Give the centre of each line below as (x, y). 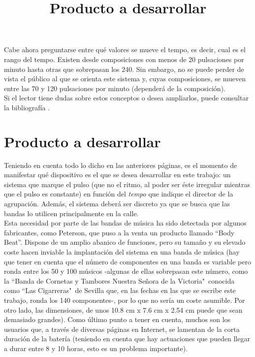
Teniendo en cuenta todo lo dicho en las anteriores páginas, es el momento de (121, 165)
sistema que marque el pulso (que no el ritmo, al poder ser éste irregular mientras (127, 184)
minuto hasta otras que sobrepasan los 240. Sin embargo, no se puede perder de (124, 69)
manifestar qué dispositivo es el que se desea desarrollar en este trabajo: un (117, 175)
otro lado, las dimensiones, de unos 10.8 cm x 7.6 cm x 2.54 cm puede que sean (123, 309)
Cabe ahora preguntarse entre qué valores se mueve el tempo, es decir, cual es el (125, 49)
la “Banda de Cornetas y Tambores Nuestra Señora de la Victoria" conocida (119, 280)
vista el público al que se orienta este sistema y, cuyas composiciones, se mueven (125, 79)
